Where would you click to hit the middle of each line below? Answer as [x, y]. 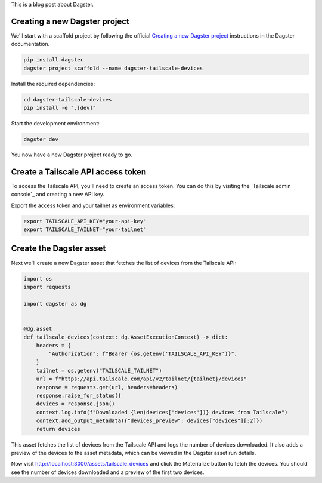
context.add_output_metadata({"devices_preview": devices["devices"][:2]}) [149, 421]
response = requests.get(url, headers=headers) [107, 387]
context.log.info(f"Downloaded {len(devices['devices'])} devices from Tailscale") [162, 412]
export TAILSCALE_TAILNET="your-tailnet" [85, 230]
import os [38, 279]
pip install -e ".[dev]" [60, 108]
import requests [47, 287]
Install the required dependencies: [53, 84]
